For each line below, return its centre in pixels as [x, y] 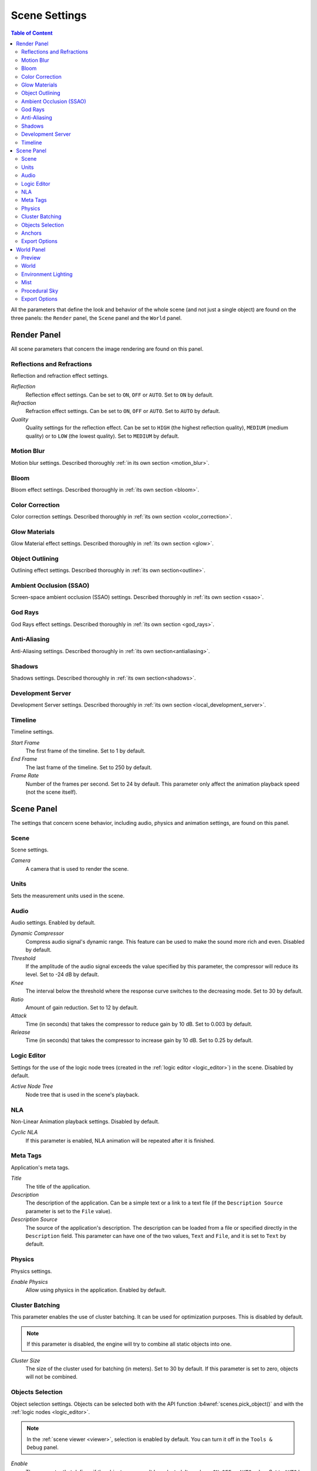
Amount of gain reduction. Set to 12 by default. [82, 1007]
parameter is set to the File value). [69, 1211]
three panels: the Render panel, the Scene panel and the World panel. [96, 318]
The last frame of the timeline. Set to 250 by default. [89, 767]
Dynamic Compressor [37, 933]
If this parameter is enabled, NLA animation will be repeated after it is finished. [120, 1140]
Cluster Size [26, 1360]
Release [21, 1032]
